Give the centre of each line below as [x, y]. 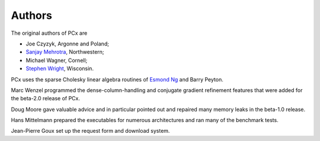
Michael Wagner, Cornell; [57, 60]
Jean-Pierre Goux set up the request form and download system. [90, 131]
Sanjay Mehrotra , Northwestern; [65, 52]
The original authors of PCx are [49, 33]
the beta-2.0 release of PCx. [45, 99]
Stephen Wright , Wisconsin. [60, 68]
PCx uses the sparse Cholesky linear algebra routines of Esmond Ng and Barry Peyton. [117, 79]
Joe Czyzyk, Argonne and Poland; [68, 44]
